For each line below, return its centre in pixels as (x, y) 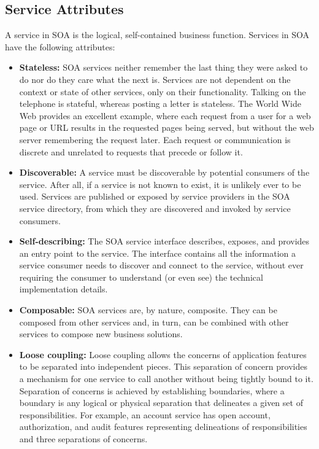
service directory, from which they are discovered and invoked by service (155, 208)
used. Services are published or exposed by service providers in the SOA (155, 196)
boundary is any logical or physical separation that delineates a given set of (161, 403)
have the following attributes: (60, 46)
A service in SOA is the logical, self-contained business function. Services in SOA (157, 35)
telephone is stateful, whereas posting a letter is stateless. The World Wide (160, 103)
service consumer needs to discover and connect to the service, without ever (161, 265)
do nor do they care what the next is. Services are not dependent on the (155, 79)
